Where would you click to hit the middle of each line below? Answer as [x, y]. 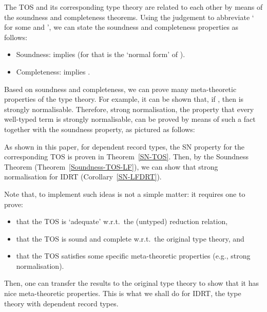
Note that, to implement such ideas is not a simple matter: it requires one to [125, 194]
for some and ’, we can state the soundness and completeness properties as [121, 27]
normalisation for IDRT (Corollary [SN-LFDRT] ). [83, 177]
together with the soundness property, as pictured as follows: [100, 129]
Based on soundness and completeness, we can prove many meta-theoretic [120, 89]
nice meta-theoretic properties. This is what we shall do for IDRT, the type [123, 293]
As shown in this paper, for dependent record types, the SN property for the [125, 146]
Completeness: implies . [53, 71]
